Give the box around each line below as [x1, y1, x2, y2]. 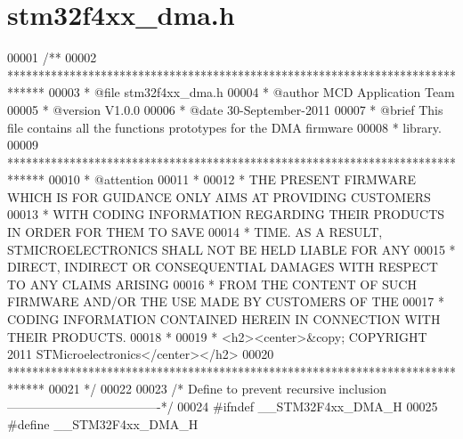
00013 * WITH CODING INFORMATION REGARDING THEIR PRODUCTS [7, 205, 445, 224]
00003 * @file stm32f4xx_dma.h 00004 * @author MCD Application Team [48, 83, 455, 102]
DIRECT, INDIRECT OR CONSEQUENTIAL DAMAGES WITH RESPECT [7, 257, 438, 276]
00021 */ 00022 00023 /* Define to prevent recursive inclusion [48, 379, 386, 398]
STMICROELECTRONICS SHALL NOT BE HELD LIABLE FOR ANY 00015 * [7, 240, 456, 258]
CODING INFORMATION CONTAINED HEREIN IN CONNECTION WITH [7, 310, 441, 329]
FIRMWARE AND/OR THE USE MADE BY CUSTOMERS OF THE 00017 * [7, 292, 444, 311]
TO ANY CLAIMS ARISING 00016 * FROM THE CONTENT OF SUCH [7, 274, 417, 293]
